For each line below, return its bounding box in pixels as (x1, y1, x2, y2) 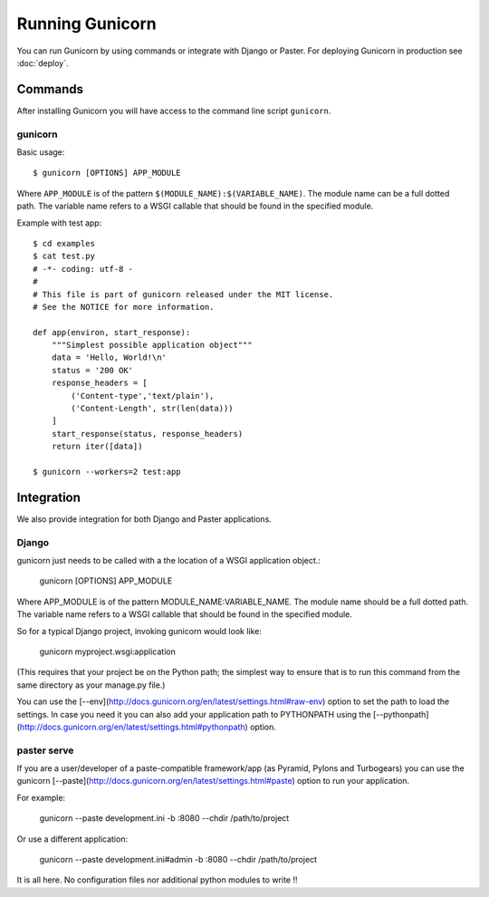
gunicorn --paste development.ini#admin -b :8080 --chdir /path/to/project (39, 854, 317, 865)
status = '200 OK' (51, 365, 134, 375)
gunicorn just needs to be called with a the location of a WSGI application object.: (16, 555, 321, 566)
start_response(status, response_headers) (51, 429, 244, 439)
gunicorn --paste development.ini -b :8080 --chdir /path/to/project (39, 813, 290, 824)
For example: (16, 792, 66, 803)
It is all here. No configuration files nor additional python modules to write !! (16, 874, 298, 885)
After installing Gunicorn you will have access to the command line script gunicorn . (16, 105, 331, 116)
